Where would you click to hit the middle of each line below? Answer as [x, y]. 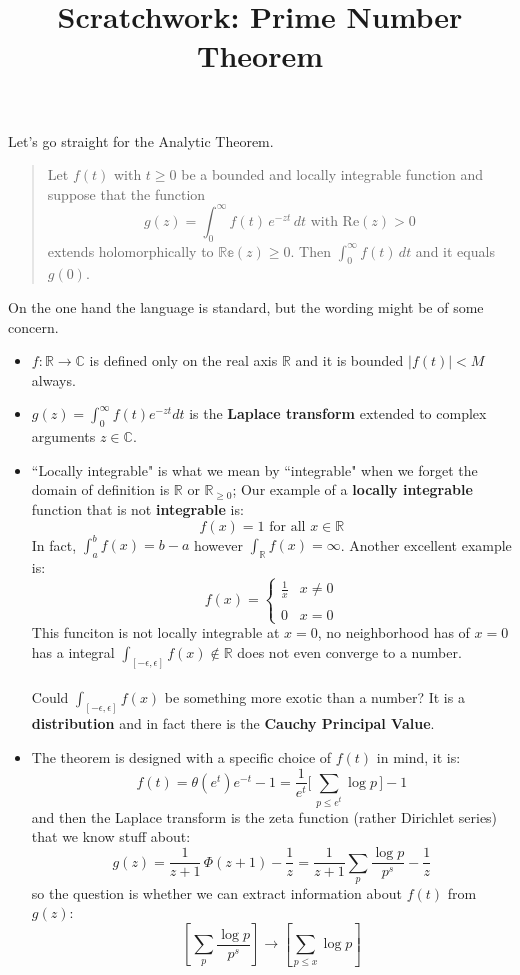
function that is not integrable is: [137, 508]
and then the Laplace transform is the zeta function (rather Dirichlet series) [264, 816]
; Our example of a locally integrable [352, 489]
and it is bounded [349, 360]
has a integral [73, 652]
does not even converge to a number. [349, 652]
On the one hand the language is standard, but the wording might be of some [246, 307]
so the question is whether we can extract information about [216, 892]
